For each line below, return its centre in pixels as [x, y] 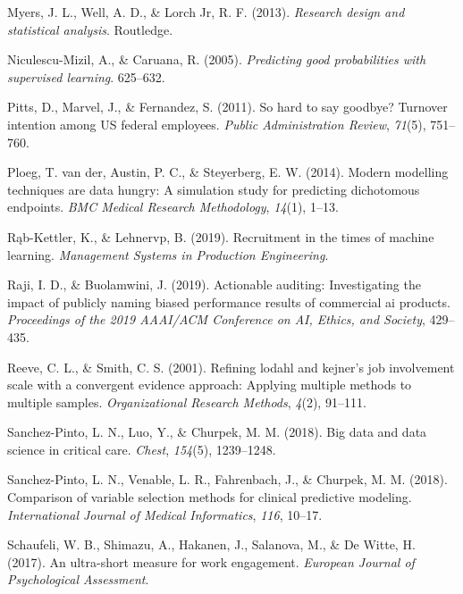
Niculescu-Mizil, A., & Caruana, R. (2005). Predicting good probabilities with [217, 59]
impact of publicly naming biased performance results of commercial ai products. [229, 301]
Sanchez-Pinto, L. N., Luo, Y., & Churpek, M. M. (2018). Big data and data [217, 432]
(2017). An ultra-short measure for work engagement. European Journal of [211, 561]
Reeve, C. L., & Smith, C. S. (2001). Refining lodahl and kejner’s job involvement [231, 367]
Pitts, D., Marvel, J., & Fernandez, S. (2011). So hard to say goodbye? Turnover [227, 107]
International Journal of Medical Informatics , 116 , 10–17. [165, 514]
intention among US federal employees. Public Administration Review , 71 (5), [217, 124]
